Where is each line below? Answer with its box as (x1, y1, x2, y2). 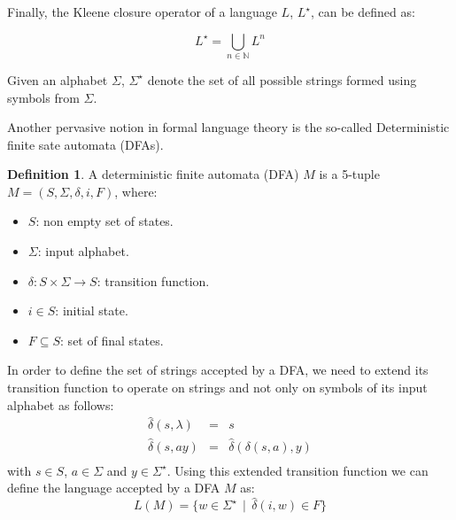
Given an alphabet (7, 70, 108, 89)
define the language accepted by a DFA (7, 478, 220, 497)
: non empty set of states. (35, 212, 174, 230)
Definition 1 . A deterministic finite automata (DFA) (7, 165, 299, 183)
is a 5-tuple (319, 165, 380, 183)
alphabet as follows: (7, 395, 114, 414)
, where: (114, 182, 158, 200)
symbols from (7, 88, 80, 106)
